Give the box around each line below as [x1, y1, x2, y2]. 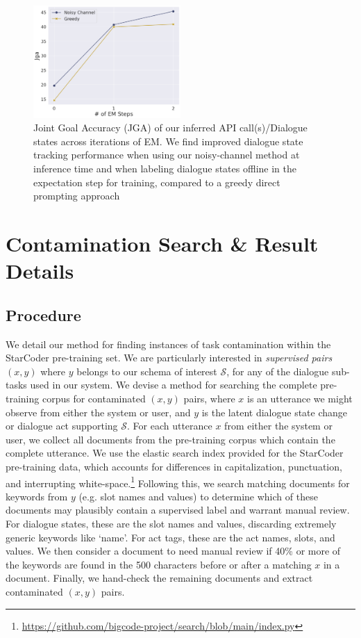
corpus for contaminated [42, 391, 146, 405]
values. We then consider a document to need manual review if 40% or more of [6, 543, 341, 558]
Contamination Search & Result [6, 229, 319, 258]
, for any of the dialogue [226, 363, 329, 378]
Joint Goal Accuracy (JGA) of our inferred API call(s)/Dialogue [33, 120, 308, 135]
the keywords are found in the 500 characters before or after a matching [6, 557, 312, 571]
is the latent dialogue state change [201, 404, 348, 419]
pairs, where [183, 391, 235, 405]
